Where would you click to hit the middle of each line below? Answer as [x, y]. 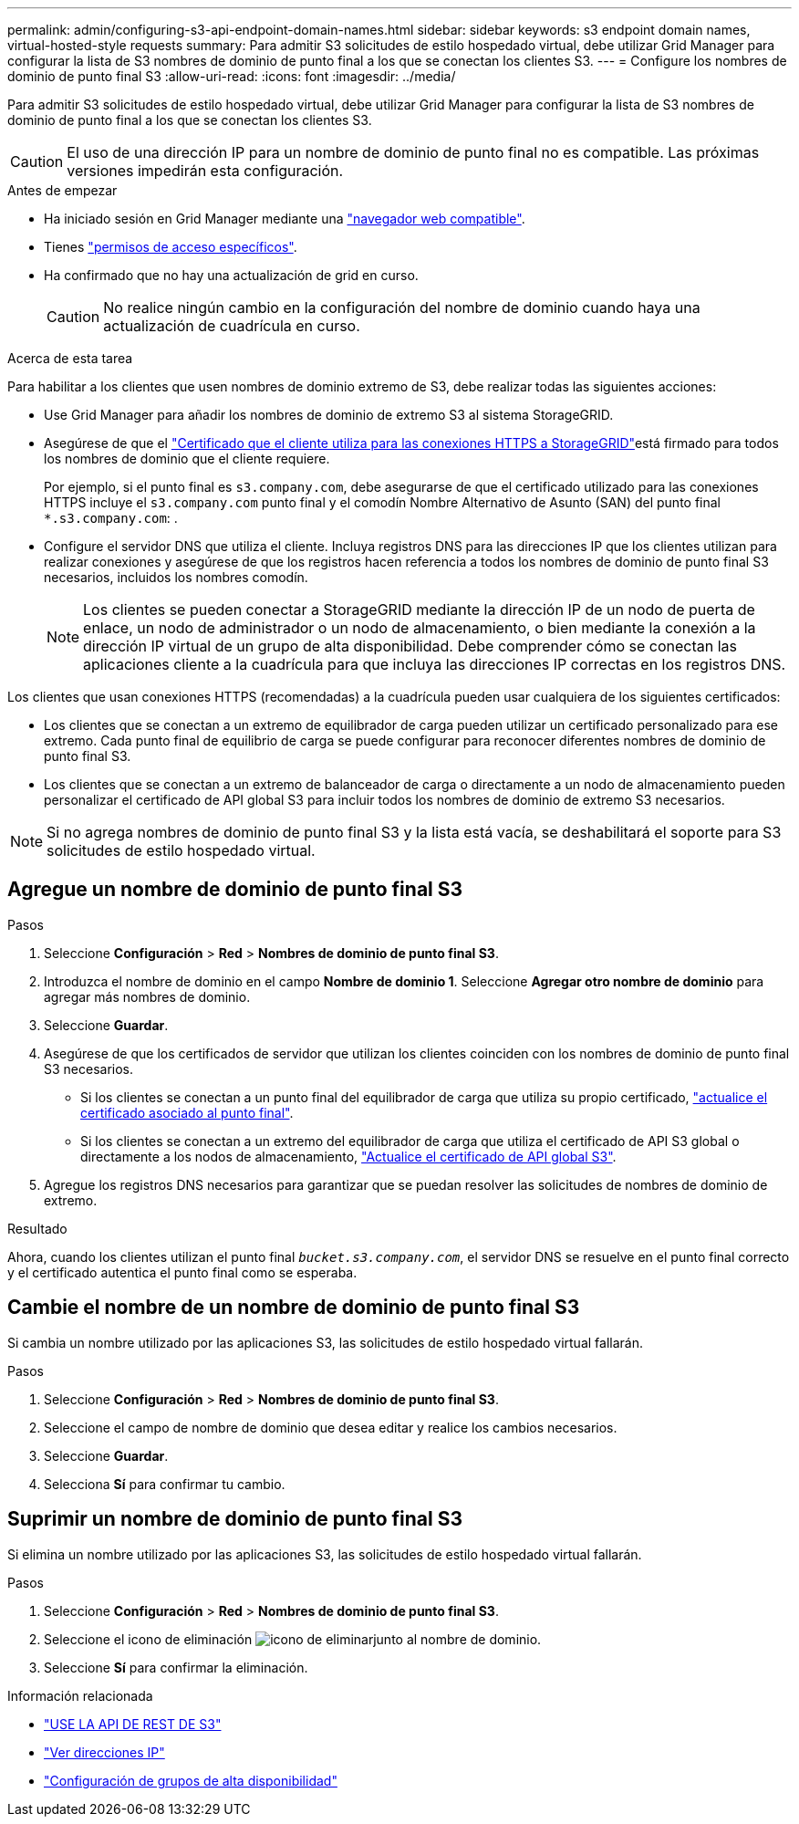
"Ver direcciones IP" [104, 1752]
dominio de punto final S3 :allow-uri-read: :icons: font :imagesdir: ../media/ [232, 76]
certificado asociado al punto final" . [187, 1112]
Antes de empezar [62, 190]
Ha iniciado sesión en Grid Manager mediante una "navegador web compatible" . [285, 219]
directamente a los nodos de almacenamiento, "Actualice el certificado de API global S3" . [348, 1156]
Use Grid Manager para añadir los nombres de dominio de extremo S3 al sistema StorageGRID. [329, 415]
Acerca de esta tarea [70, 358]
